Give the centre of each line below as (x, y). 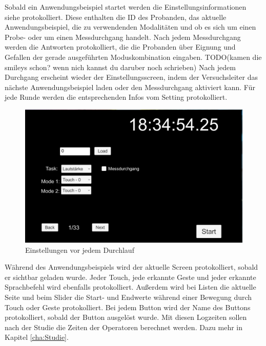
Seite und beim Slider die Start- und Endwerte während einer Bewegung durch (128, 297)
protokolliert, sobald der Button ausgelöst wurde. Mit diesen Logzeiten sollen (126, 317)
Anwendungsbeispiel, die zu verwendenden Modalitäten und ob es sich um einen (130, 27)
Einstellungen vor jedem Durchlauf (80, 250)
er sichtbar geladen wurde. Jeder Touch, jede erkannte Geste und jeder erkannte (130, 277)
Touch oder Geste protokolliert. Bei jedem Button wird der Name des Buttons (128, 307)
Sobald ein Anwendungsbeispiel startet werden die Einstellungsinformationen (126, 7)
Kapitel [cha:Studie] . (37, 337)
